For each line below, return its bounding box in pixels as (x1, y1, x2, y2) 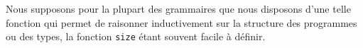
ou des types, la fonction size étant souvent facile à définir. (6, 29, 266, 44)
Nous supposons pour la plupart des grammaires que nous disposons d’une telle (6, 1, 351, 16)
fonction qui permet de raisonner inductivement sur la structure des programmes (6, 15, 357, 30)
